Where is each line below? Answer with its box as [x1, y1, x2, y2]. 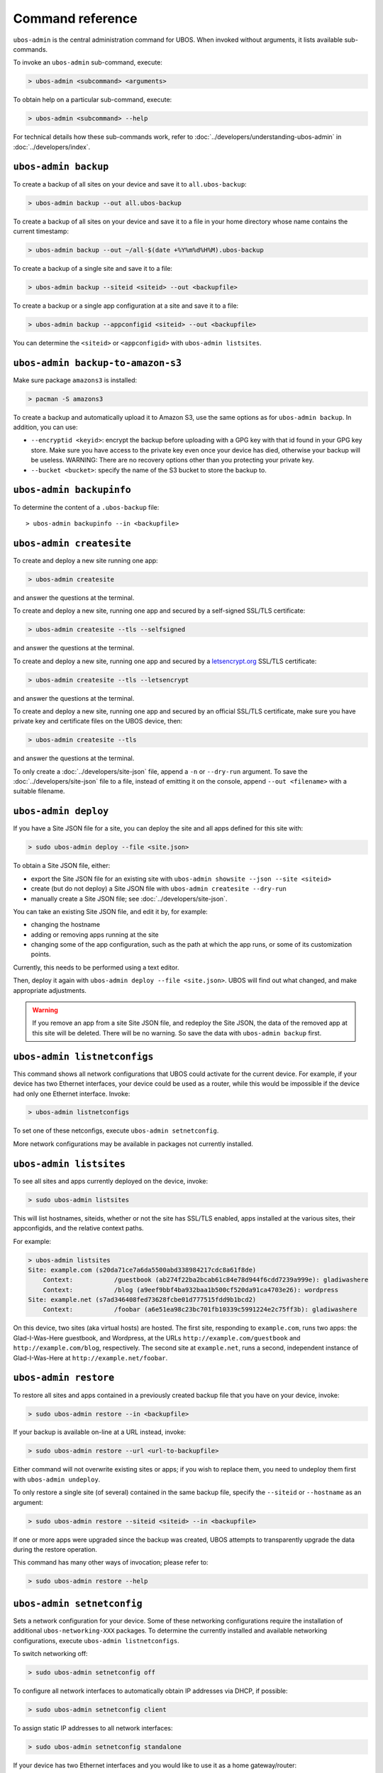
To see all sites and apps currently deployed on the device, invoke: [13, 1177, 209, 1185]
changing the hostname [30, 921, 101, 929]
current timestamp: [13, 227, 69, 235]
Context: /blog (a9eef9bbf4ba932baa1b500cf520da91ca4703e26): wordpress [43, 1286, 339, 1294]
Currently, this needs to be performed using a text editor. [13, 963, 179, 972]
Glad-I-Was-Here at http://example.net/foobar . [13, 1353, 168, 1362]
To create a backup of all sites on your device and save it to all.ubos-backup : [13, 179, 248, 188]
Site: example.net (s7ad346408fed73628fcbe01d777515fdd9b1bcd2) [28, 1296, 257, 1304]
